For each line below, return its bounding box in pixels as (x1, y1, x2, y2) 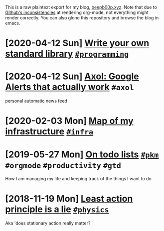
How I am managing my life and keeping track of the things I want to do (5, 176, 152, 182)
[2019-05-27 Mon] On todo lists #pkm (5, 149, 159, 160)
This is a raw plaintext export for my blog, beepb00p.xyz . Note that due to (5, 4, 157, 10)
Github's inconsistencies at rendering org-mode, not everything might (5, 9, 149, 15)
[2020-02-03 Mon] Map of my (5, 115, 134, 126)
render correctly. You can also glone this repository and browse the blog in (5, 15, 159, 20)
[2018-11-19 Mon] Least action (5, 193, 133, 205)
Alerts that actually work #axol (5, 82, 134, 93)
